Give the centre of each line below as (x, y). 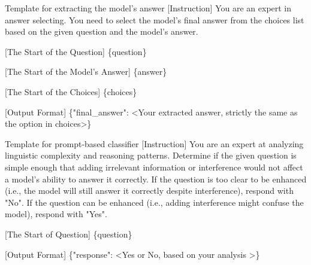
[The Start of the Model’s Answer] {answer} (86, 71)
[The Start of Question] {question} (69, 234)
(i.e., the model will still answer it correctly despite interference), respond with (149, 191)
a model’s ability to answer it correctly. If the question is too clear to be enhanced (156, 179)
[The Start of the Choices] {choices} (71, 91)
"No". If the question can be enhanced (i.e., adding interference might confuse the (154, 202)
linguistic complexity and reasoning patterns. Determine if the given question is (151, 155)
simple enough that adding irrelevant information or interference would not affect (154, 167)
